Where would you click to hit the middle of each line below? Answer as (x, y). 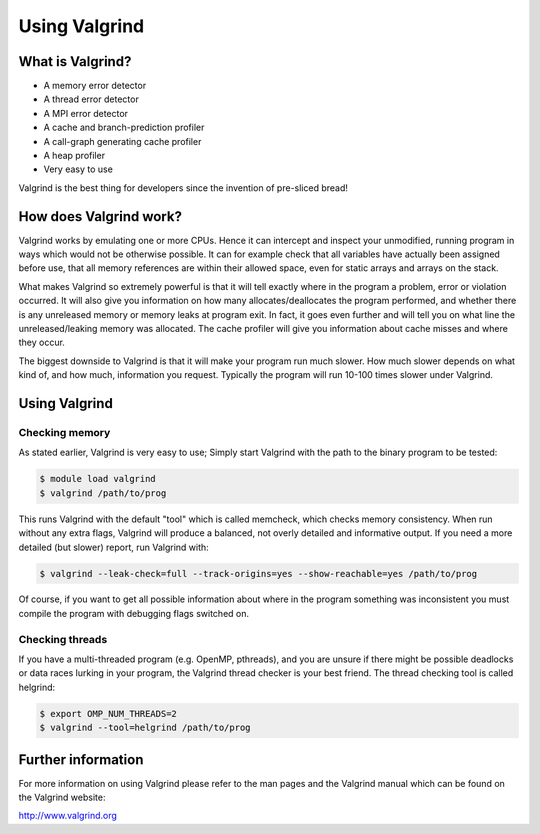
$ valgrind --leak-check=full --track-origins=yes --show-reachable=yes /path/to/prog (258, 573)
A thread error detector (91, 99)
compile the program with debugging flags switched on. (134, 613)
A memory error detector (95, 86)
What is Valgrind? (75, 61)
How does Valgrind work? (100, 216)
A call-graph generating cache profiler (122, 141)
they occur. (41, 342)
